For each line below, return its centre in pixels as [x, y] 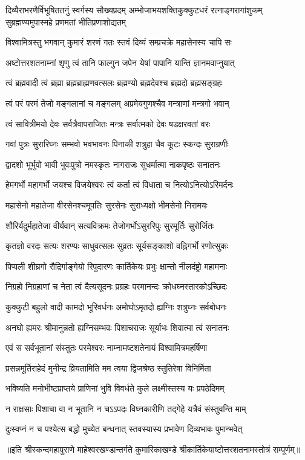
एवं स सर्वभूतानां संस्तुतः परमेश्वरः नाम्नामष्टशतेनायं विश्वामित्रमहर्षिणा [107, 348]
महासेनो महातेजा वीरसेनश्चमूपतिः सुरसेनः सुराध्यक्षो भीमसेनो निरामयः [107, 205]
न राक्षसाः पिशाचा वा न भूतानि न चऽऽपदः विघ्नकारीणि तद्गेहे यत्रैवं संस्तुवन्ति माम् [126, 408]
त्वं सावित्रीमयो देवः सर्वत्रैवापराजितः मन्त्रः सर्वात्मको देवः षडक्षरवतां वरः [108, 123]
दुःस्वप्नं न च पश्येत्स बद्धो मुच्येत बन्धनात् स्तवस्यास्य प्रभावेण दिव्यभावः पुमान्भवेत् [124, 429]
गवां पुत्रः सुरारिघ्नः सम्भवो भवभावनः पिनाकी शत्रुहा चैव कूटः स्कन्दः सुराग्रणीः [117, 144]
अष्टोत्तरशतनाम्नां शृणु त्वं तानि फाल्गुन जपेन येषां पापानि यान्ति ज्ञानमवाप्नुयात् [120, 62]
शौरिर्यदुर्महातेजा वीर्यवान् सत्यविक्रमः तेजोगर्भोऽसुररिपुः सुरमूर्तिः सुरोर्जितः [110, 225]
